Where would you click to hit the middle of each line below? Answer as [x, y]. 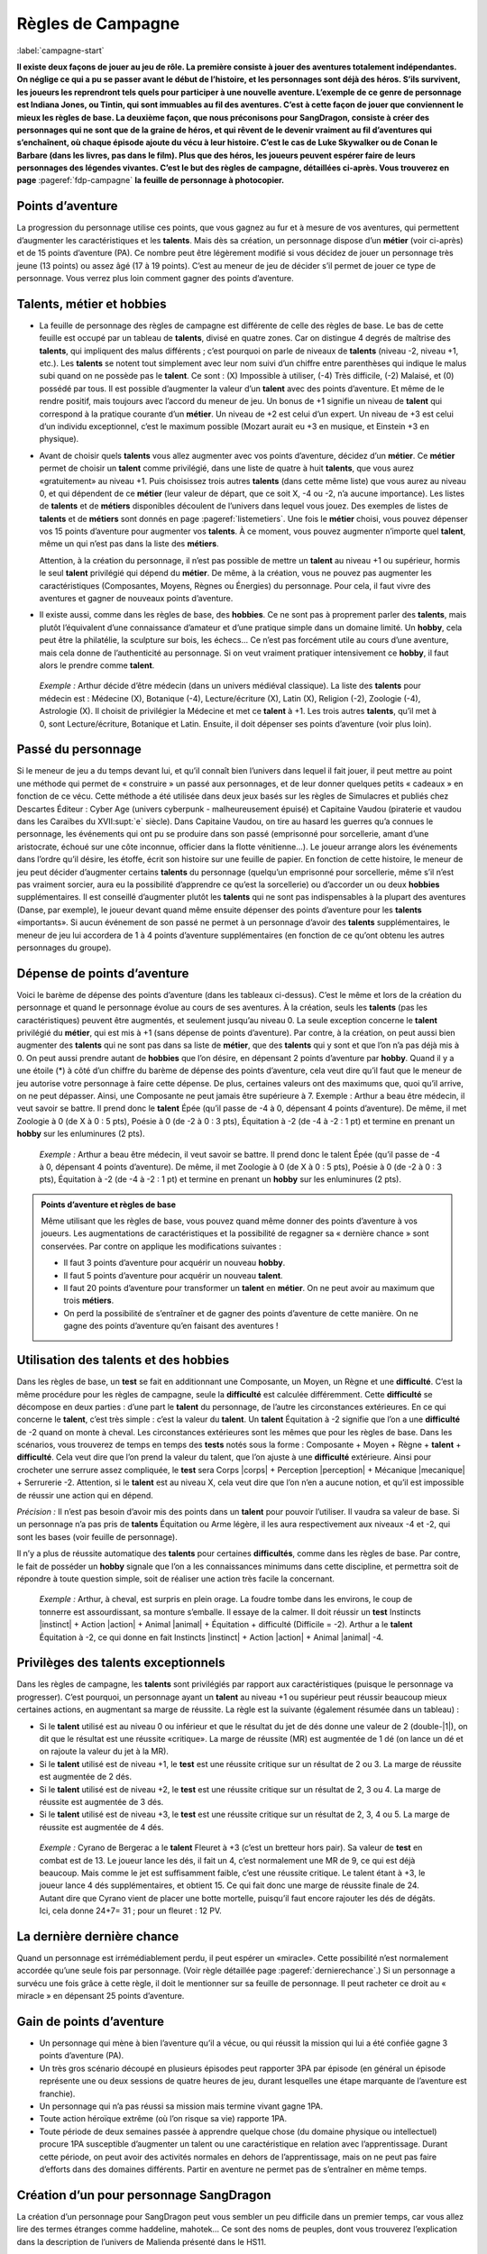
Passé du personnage [79, 750]
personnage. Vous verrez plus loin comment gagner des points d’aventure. [155, 278]
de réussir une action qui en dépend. [85, 1495]
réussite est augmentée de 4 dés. [101, 1827]
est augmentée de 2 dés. [86, 1777]
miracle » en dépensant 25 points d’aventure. [101, 1996]
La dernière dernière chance [98, 1936]
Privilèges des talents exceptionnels [121, 1663]
